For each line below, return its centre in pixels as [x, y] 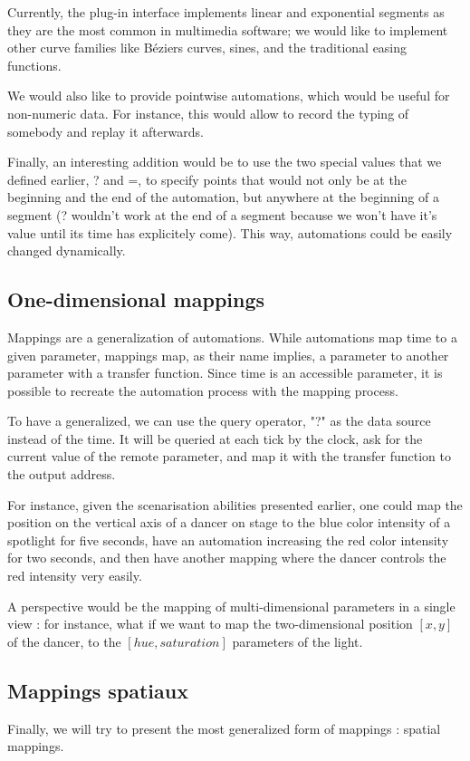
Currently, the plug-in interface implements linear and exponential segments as [226, 12]
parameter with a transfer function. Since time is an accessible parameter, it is [225, 373]
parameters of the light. [297, 641]
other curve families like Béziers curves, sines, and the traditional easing [207, 48]
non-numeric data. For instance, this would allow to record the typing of [208, 113]
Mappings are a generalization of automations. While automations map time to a [232, 337]
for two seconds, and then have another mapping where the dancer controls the [227, 558]
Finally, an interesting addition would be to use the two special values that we [225, 162]
